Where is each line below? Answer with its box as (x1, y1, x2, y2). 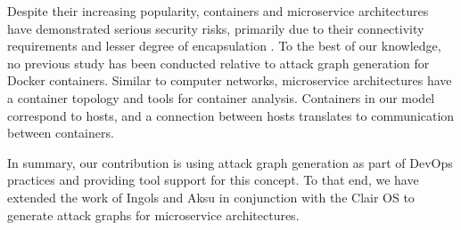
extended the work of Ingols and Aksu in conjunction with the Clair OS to (7, 187, 415, 206)
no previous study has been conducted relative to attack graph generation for (7, 53, 430, 72)
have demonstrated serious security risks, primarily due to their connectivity (7, 19, 424, 37)
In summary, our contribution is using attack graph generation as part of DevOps (7, 153, 453, 171)
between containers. (7, 123, 114, 142)
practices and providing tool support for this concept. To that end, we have (7, 171, 419, 189)
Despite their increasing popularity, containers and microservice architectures (7, 2, 429, 20)
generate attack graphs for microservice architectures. (7, 205, 300, 224)
